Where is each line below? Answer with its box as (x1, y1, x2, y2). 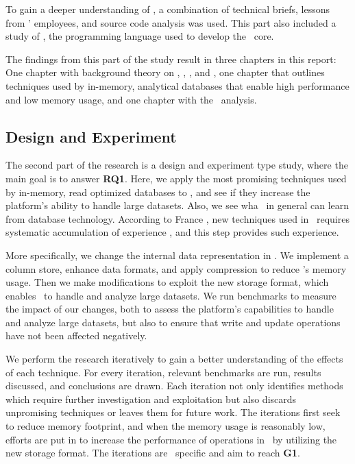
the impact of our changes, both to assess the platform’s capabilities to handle (5, 302, 334, 316)
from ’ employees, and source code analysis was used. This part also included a (5, 15, 336, 29)
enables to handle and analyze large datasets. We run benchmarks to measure (5, 288, 336, 302)
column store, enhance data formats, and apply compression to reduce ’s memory (5, 261, 347, 276)
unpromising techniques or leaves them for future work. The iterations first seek (5, 405, 341, 419)
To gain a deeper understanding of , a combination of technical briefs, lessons (5, 2, 330, 16)
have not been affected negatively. (5, 328, 147, 343)
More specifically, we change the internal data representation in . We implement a (5, 247, 349, 262)
